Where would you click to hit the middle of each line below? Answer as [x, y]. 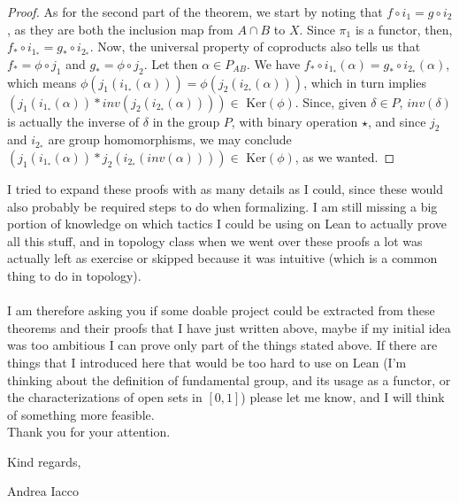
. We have [273, 63]
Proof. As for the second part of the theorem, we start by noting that [195, 12]
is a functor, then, [404, 29]
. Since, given [331, 101]
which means [42, 82]
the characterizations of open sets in [105, 397]
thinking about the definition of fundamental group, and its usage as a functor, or [229, 379]
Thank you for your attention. [89, 432]
